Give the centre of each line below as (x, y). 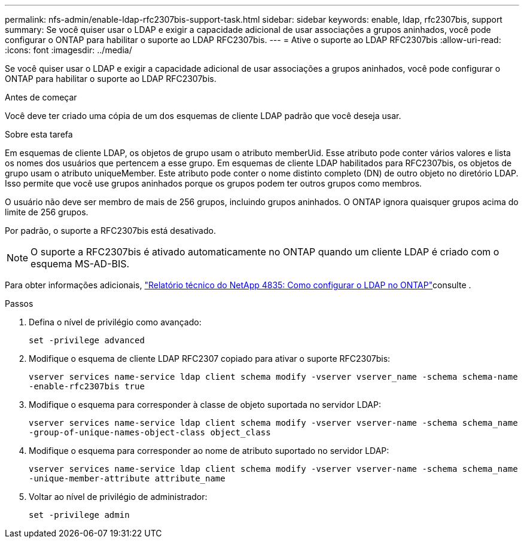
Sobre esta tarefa (39, 134)
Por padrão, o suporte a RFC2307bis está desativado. (110, 231)
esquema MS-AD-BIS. (80, 264)
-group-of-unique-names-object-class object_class (150, 432)
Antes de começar (41, 97)
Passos (19, 303)
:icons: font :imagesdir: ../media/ (68, 50)
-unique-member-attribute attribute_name (127, 478)
